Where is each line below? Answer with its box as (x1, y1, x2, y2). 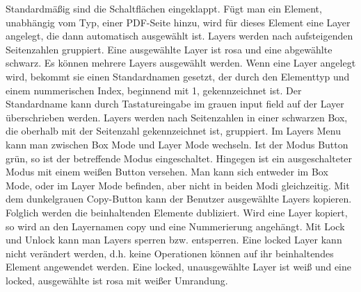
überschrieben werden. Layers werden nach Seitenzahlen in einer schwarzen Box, (6, 110, 348, 124)
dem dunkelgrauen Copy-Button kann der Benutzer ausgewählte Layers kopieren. (6, 191, 352, 206)
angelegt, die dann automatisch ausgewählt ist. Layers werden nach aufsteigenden (6, 28, 353, 43)
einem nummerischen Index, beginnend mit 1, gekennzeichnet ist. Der (6, 83, 302, 97)
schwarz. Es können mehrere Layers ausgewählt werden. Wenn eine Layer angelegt (6, 55, 356, 70)
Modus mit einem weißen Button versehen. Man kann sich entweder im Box (6, 164, 328, 179)
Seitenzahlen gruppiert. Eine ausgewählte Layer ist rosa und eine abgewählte (6, 42, 332, 56)
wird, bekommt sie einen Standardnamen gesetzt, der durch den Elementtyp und (6, 69, 350, 83)
